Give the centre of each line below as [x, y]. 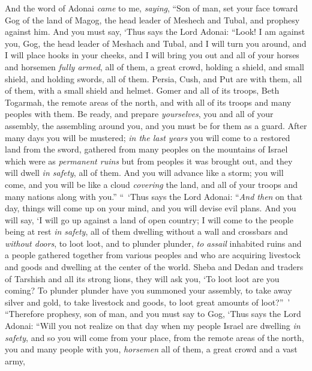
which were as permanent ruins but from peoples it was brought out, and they [149, 161]
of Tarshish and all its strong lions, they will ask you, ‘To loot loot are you [142, 278]
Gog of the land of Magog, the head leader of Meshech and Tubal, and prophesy [152, 20]
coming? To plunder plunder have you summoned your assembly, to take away [148, 290]
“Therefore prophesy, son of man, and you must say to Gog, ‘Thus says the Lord [153, 314]
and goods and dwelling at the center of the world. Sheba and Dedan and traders [154, 267]
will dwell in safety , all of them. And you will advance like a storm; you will [144, 173]
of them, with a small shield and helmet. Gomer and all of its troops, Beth [142, 90]
